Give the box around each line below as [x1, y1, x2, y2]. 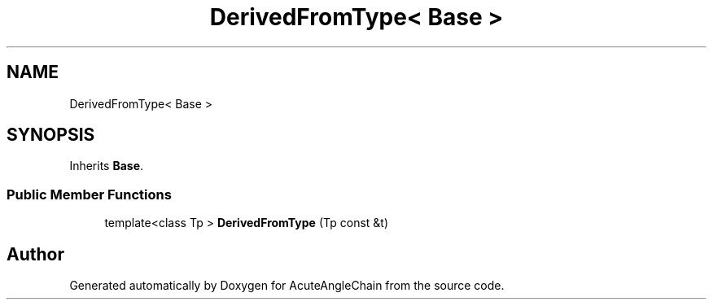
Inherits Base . [69, 159, 144, 173]
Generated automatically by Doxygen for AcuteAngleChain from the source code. [69, 278, 505, 293]
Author [7, 243, 64, 264]
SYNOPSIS [7, 125, 95, 146]
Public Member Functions [7, 186, 172, 203]
